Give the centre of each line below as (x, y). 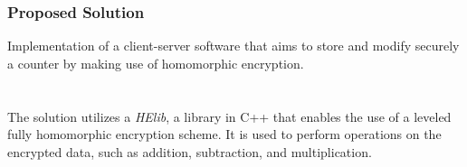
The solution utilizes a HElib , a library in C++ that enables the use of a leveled (229, 116)
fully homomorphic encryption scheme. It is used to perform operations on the (224, 134)
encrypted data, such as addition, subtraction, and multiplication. (190, 151)
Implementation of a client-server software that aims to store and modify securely (233, 46)
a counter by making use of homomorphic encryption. (156, 63)
